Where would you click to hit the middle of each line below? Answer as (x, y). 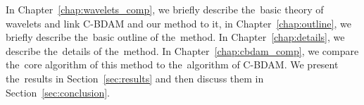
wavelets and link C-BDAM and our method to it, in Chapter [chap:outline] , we (178, 23)
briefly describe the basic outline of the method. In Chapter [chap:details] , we (175, 37)
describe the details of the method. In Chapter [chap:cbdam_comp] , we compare (182, 50)
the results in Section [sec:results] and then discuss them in (135, 78)
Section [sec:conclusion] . (58, 92)
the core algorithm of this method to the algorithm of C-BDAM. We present (172, 64)
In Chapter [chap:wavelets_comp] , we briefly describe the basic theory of (165, 9)
